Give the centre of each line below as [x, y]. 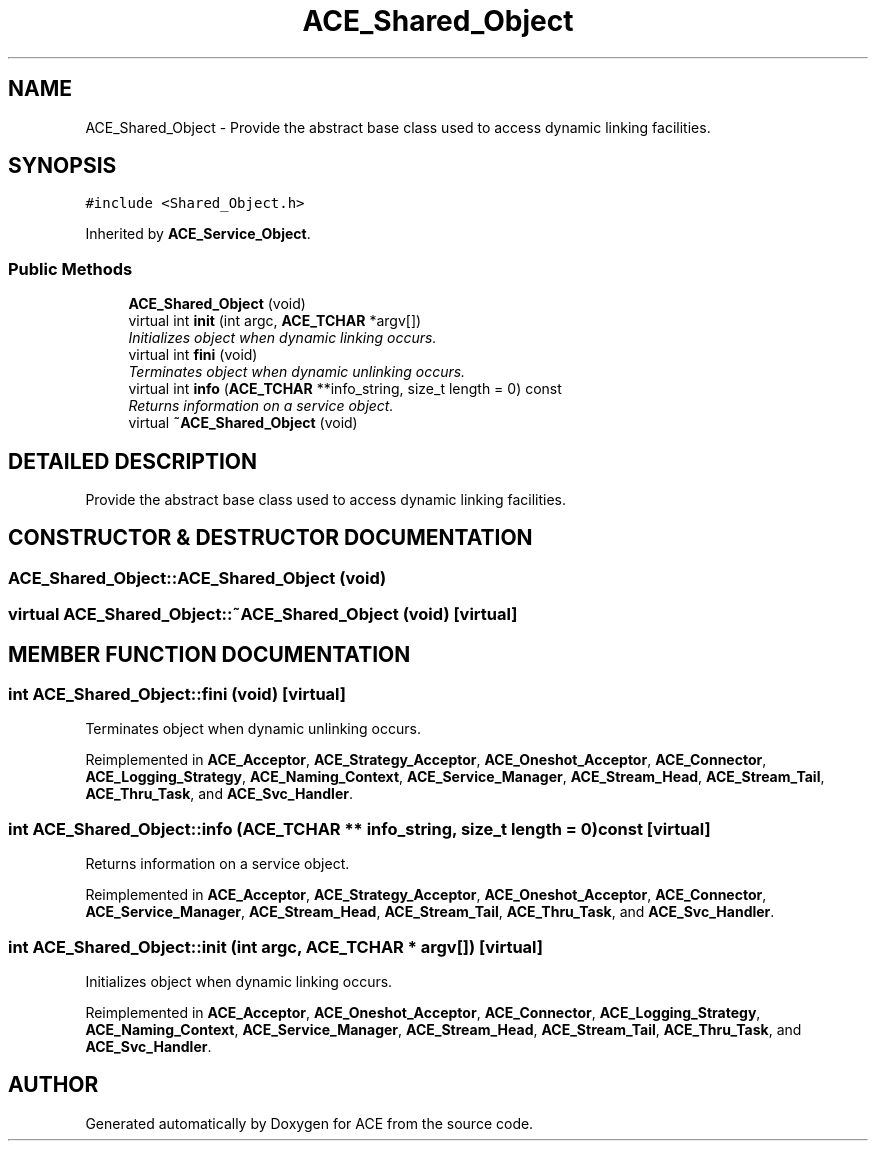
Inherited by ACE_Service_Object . [198, 234]
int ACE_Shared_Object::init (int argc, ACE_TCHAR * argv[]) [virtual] [275, 946]
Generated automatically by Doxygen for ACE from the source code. [309, 1123]
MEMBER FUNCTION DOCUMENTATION [209, 654]
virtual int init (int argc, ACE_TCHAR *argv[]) [275, 321]
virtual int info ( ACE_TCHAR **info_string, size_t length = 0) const [345, 389]
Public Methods [70, 268]
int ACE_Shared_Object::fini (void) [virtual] [177, 694]
